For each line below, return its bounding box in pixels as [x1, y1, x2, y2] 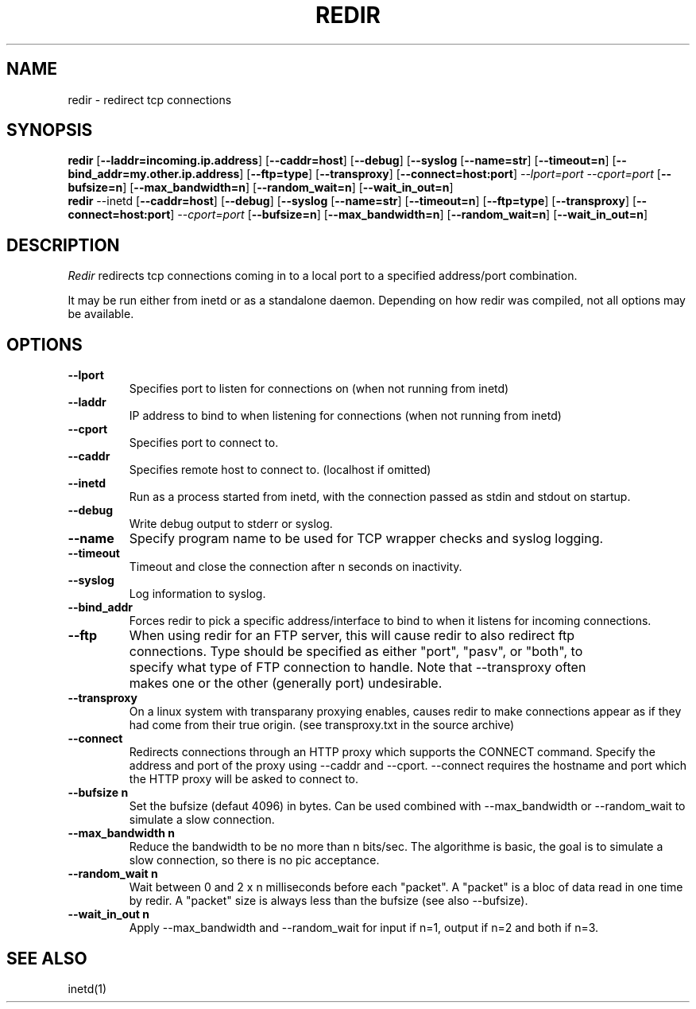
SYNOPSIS [6, 120, 93, 141]
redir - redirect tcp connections [68, 92, 232, 107]
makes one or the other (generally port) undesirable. [129, 675, 443, 692]
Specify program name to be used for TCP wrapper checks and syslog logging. [129, 530, 604, 547]
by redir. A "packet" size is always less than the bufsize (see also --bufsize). [129, 894, 528, 908]
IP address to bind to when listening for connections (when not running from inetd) [129, 409, 562, 423]
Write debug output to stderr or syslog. [129, 517, 333, 531]
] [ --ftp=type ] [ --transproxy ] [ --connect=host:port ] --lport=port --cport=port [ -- [239, 167, 672, 181]
